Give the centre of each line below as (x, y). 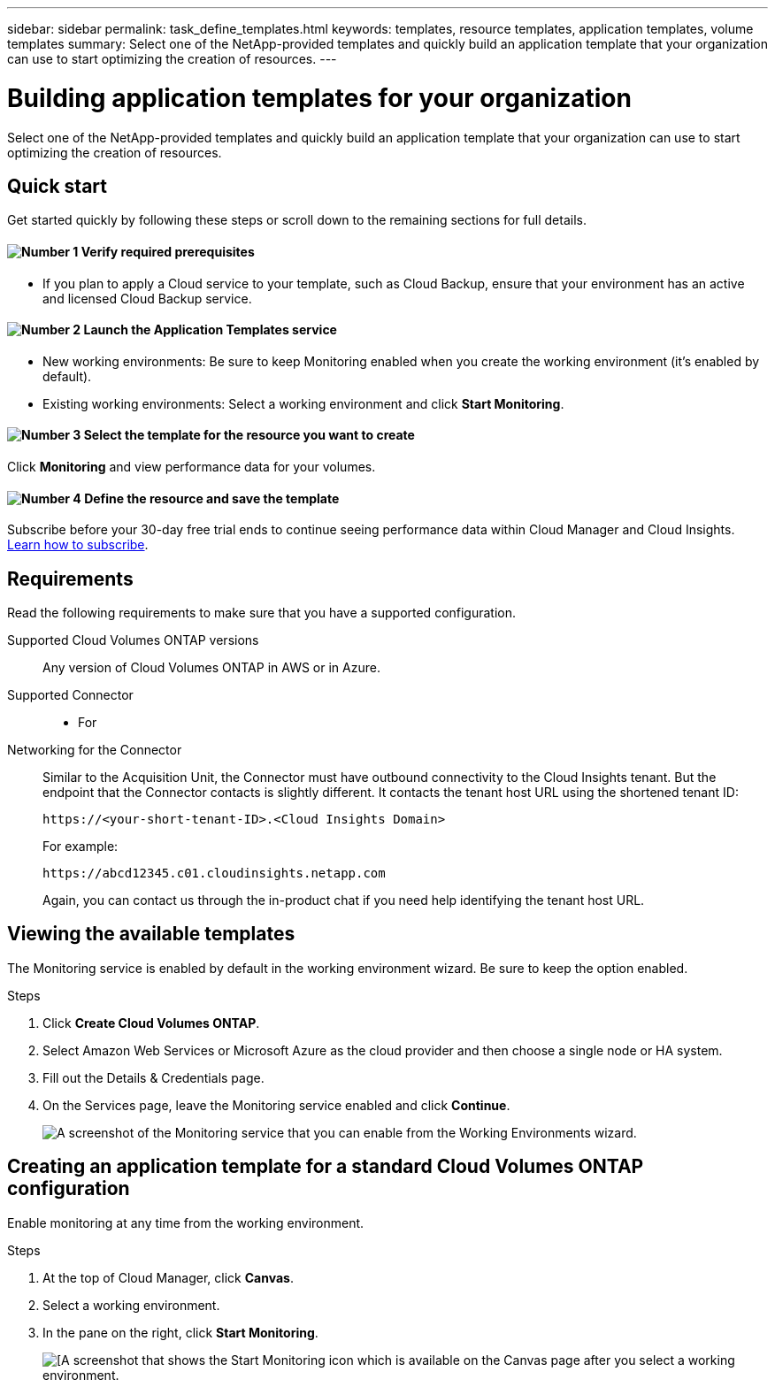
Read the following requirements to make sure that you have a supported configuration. (262, 613)
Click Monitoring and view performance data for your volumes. (192, 467)
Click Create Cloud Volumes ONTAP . (151, 1023)
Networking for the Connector (95, 750)
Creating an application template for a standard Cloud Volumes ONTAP (326, 1167)
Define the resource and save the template (212, 498)
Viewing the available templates (151, 934)
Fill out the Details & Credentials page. (153, 1077)
